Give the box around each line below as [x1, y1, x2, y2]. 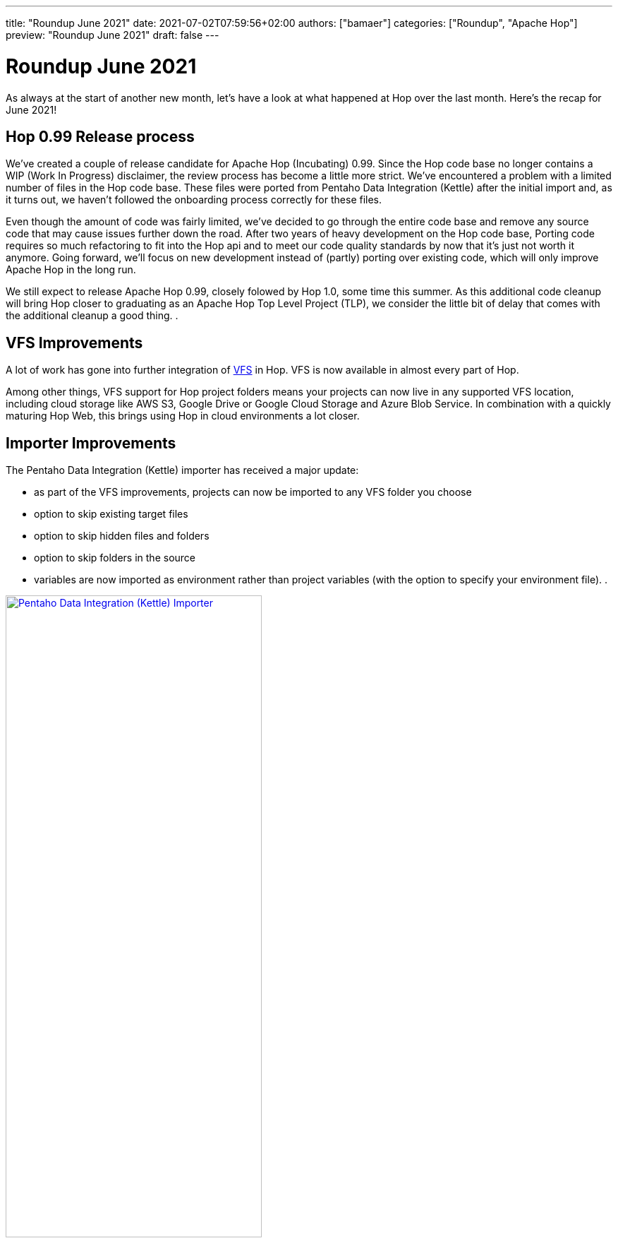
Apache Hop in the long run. [6, 263, 136, 276]
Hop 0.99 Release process [6, 127, 195, 145]
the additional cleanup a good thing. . [6, 309, 178, 322]
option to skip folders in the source [34, 552, 195, 564]
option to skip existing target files [34, 508, 188, 521]
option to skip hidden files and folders [34, 530, 210, 542]
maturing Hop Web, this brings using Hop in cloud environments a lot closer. [6, 410, 360, 422]
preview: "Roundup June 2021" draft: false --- [6, 29, 219, 41]
